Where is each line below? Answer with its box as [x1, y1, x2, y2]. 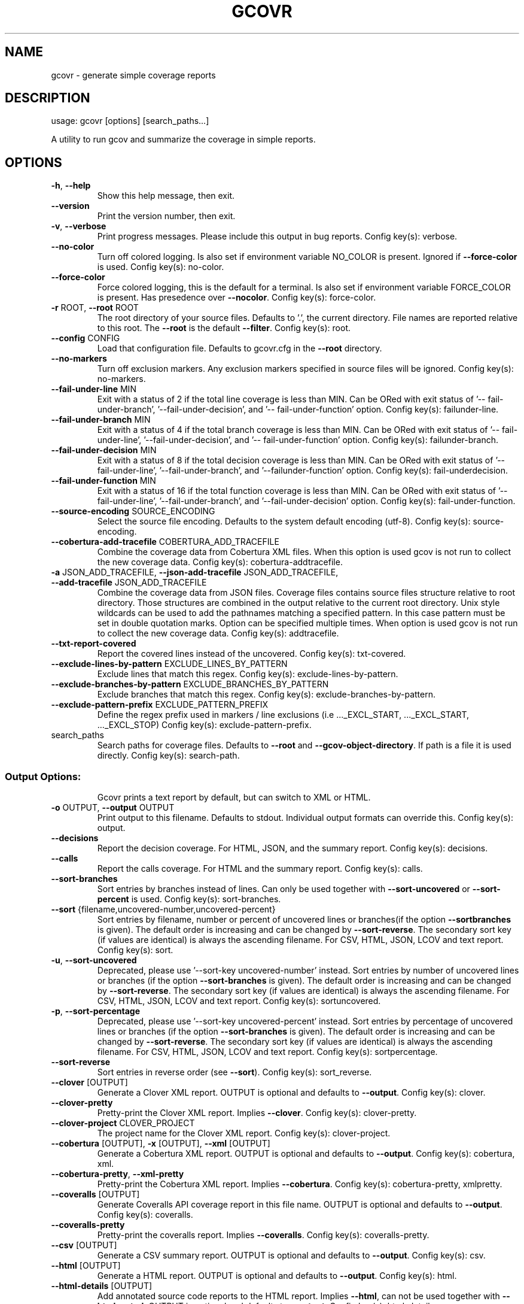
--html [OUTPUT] [51, 1260, 121, 1271]
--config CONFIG [51, 333, 120, 344]
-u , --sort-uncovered [51, 955, 137, 966]
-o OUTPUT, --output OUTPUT [51, 802, 175, 813]
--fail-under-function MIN [51, 475, 156, 486]
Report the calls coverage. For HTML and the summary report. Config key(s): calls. [97, 863, 423, 874]
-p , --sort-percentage [51, 1006, 141, 1017]
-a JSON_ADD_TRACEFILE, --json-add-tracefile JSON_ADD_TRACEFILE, [51, 567, 339, 578]
